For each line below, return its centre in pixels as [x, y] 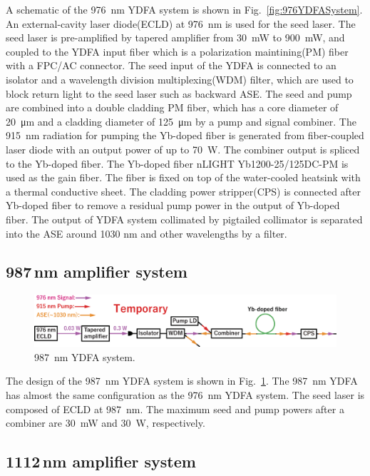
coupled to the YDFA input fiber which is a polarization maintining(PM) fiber [177, 51]
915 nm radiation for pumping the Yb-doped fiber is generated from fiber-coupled [185, 135]
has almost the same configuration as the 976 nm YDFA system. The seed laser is [185, 394]
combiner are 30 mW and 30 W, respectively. [106, 423]
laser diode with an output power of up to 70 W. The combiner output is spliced [183, 149]
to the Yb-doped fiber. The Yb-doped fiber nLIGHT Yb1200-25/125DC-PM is [177, 163]
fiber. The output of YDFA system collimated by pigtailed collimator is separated [184, 219]
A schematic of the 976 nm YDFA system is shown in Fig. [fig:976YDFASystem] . [184, 9]
